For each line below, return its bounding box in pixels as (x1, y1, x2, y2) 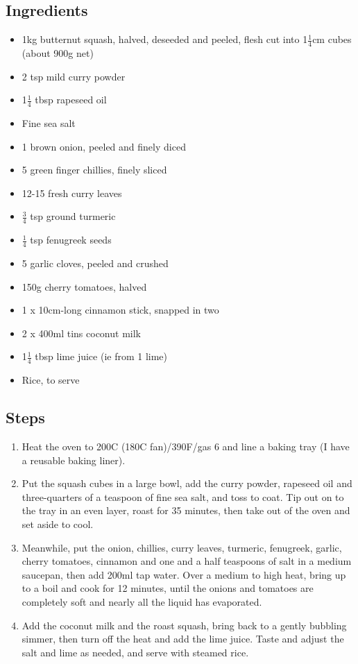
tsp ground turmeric (30, 209, 116, 223)
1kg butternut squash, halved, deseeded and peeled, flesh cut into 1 (22, 32, 308, 46)
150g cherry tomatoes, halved (22, 279, 147, 293)
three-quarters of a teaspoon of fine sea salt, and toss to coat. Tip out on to (22, 489, 344, 504)
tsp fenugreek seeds (30, 232, 112, 247)
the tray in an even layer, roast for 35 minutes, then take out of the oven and (22, 503, 350, 518)
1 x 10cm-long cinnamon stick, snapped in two (22, 303, 219, 317)
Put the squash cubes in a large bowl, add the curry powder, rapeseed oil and (22, 476, 352, 491)
